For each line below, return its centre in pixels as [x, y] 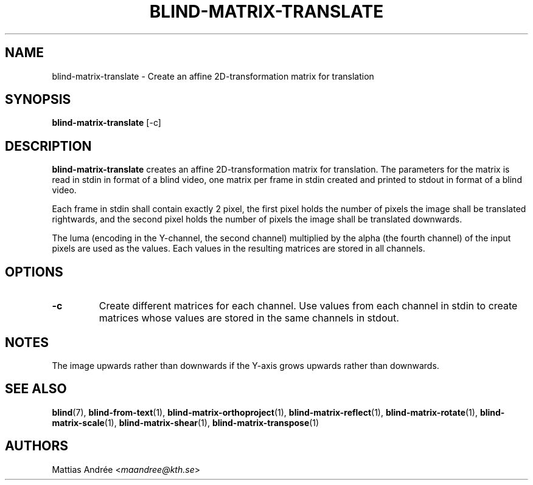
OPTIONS [34, 272]
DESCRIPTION [48, 146]
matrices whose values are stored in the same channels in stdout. [249, 318]
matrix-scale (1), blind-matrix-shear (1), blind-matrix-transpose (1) [186, 422]
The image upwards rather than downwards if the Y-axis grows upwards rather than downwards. [246, 365]
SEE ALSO [36, 389]
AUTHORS [37, 446]
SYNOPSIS [38, 100]
